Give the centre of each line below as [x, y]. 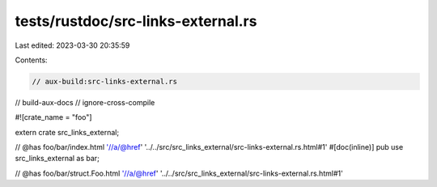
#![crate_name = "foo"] [53, 117]
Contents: [31, 60]
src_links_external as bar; [57, 159]
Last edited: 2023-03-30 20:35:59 [72, 45]
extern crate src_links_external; [67, 132]
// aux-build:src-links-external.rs [105, 81]
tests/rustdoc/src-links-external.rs [136, 21]
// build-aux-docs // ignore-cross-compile [85, 102]
